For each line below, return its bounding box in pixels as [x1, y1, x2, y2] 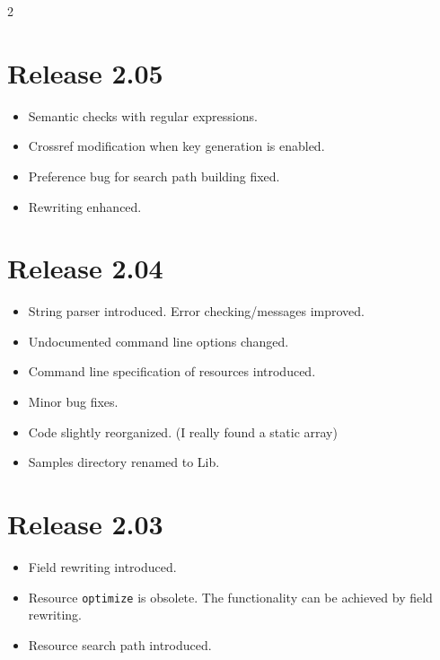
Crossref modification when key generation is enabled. [28, 136, 325, 155]
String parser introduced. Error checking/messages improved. [28, 302, 365, 321]
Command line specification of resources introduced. [28, 362, 316, 381]
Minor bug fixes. [28, 392, 119, 410]
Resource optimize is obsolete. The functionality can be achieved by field [28, 587, 433, 606]
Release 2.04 [7, 250, 163, 286]
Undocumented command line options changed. [28, 331, 289, 350]
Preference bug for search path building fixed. [28, 166, 280, 185]
